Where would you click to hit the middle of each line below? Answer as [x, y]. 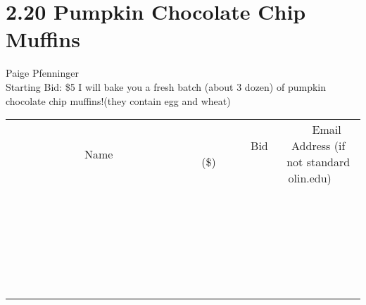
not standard [318, 162]
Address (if [318, 146]
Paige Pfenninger [42, 73]
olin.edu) [310, 178]
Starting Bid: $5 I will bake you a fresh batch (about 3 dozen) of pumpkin [166, 86]
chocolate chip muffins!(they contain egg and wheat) [118, 100]
